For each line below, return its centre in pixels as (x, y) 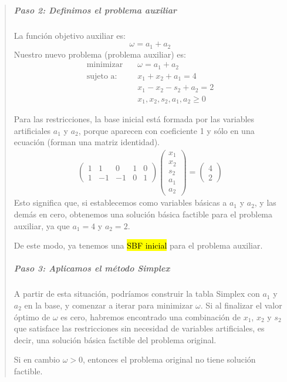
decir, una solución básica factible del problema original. (115, 339)
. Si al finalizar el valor (241, 305)
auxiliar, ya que (42, 225)
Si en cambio (37, 359)
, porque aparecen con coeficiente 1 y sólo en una (166, 130)
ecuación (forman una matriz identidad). (87, 142)
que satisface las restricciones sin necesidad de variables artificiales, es (139, 328)
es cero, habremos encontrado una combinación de (151, 316)
